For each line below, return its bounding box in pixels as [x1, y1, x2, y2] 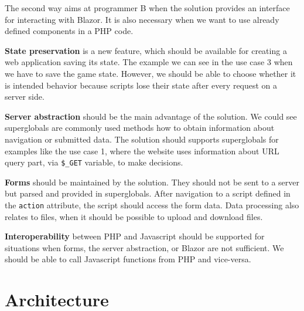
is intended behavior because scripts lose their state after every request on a [5, 79, 278, 91]
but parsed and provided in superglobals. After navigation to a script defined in [5, 187, 291, 200]
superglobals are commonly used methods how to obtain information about [5, 121, 275, 134]
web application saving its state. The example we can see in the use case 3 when [5, 56, 293, 68]
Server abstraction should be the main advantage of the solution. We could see [5, 110, 297, 122]
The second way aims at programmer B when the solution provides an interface [5, 2, 290, 13]
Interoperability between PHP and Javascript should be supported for [5, 230, 265, 242]
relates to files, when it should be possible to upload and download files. [5, 210, 263, 222]
